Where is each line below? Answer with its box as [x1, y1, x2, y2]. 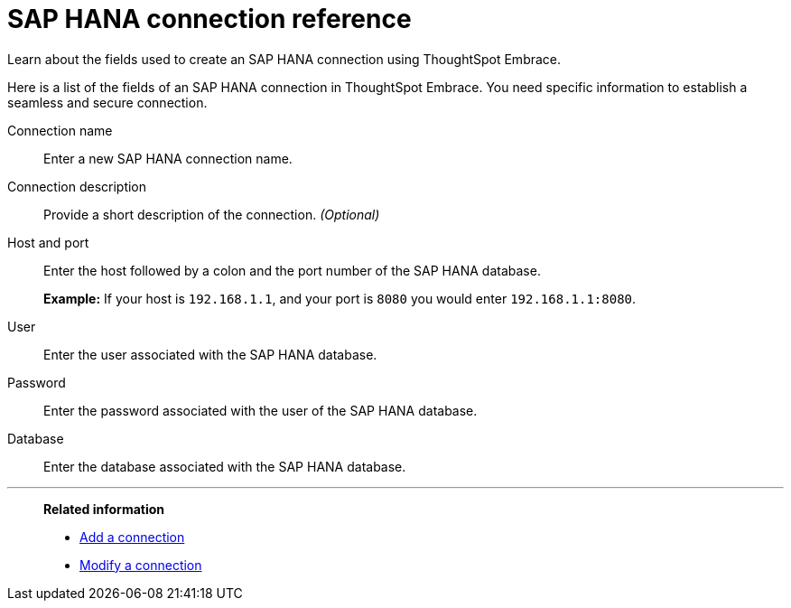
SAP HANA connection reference [7, 4, 412, 34]
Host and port [7, 234, 89, 250]
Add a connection [79, 528, 185, 545]
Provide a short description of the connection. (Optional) [43, 206, 380, 222]
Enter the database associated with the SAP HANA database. [43, 458, 406, 474]
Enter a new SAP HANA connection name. [43, 150, 293, 166]
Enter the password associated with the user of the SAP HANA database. [43, 402, 478, 418]
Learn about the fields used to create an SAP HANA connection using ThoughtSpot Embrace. [7, 51, 562, 67]
